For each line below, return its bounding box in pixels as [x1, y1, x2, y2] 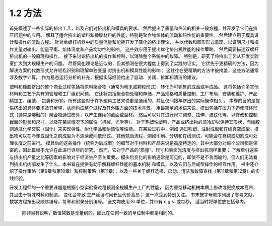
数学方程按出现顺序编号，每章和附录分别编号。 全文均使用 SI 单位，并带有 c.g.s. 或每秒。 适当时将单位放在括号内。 [9, 198, 249, 204]
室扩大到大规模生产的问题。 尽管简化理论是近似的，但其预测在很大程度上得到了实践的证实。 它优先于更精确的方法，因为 [9, 60, 259, 66]
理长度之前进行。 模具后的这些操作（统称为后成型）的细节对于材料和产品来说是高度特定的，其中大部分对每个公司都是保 [9, 140, 258, 146]
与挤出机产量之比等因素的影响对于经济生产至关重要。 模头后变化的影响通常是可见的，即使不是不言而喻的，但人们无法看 [9, 154, 258, 160]
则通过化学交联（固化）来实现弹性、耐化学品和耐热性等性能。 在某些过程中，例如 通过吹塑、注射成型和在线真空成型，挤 [9, 126, 259, 132]
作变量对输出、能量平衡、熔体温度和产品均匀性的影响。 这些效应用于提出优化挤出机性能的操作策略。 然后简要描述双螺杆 [9, 46, 259, 52]
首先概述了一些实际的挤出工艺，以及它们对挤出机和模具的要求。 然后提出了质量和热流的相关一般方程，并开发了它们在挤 [9, 25, 258, 31]
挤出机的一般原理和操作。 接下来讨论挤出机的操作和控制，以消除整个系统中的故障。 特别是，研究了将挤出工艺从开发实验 [9, 53, 259, 59]
